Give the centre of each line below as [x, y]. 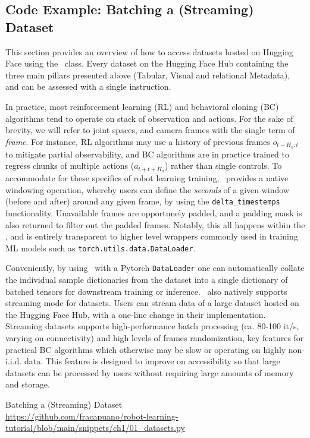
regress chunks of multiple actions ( [70, 166]
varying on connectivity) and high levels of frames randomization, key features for [155, 337]
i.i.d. [14, 361]
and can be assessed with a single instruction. [88, 86]
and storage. [28, 384]
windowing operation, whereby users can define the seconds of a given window [148, 189]
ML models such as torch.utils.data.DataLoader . [101, 248]
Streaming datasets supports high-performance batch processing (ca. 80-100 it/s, [152, 326]
